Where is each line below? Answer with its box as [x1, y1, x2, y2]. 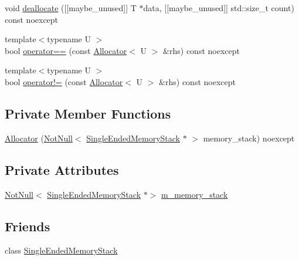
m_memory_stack [161, 188, 228, 200]
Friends [5, 217, 50, 235]
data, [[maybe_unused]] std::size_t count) [143, 2, 294, 13]
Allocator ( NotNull [5, 131, 73, 144]
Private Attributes [5, 160, 119, 178]
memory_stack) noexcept [203, 131, 295, 144]
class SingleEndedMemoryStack [5, 244, 118, 256]
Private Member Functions [5, 104, 171, 122]
